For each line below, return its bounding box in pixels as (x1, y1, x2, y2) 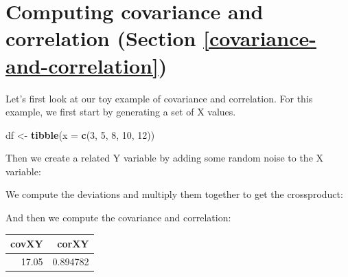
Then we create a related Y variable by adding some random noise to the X (5, 151, 324, 165)
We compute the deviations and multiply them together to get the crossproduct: (5, 187, 343, 201)
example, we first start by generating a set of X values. (5, 104, 236, 119)
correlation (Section (5, 24, 196, 52)
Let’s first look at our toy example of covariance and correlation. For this (5, 91, 313, 105)
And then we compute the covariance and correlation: (5, 210, 231, 225)
